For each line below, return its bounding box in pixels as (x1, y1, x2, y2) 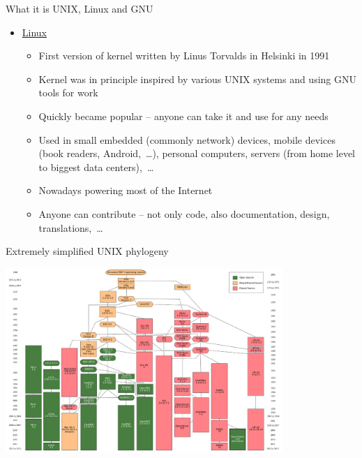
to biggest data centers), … (38, 159, 154, 174)
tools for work (38, 85, 98, 100)
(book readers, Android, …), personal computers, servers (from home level (38, 146, 356, 161)
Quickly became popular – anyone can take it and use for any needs (38, 108, 329, 123)
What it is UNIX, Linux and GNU (6, 1, 153, 15)
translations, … (38, 220, 103, 235)
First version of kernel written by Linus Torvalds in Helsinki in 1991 (38, 48, 330, 63)
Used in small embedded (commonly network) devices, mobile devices (38, 132, 335, 147)
